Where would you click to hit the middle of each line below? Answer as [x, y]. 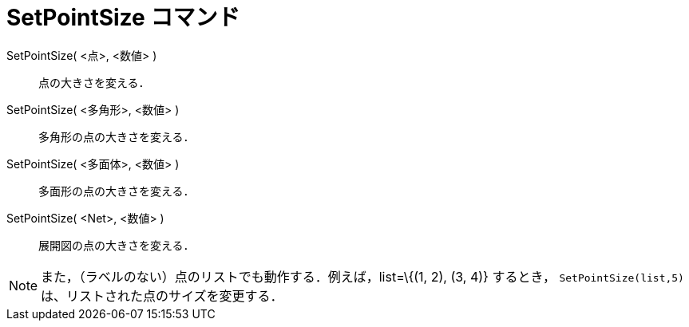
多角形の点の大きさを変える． [117, 136]
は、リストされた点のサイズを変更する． [162, 295]
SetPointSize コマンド [123, 18]
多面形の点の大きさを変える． [117, 191]
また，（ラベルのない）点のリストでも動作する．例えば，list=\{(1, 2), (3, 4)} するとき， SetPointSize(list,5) [362, 276]
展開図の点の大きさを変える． [117, 245]
